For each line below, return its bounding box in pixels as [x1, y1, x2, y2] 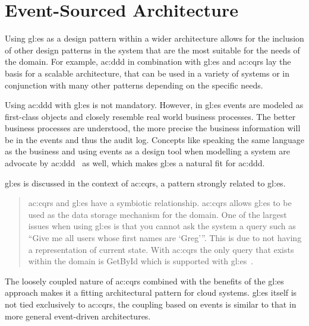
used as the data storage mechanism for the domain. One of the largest [28, 208, 287, 220]
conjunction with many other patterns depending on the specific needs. [5, 78, 263, 91]
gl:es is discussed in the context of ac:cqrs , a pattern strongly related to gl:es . [5, 176, 286, 189]
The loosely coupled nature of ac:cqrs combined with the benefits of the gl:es [5, 274, 284, 287]
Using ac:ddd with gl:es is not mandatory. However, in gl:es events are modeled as [5, 99, 304, 111]
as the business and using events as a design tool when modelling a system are [5, 145, 290, 157]
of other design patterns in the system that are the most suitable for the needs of [5, 43, 300, 56]
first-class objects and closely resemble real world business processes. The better [5, 110, 296, 122]
